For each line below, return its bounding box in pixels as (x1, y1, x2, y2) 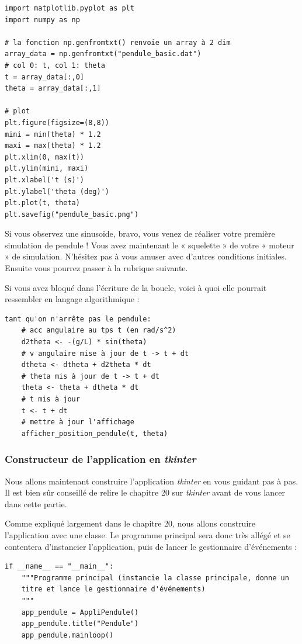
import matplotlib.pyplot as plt (5, 4, 134, 12)
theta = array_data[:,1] (5, 84, 101, 93)
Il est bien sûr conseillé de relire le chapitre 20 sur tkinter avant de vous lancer (5, 486, 285, 498)
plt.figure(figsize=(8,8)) (5, 118, 109, 127)
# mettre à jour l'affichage (21, 418, 134, 427)
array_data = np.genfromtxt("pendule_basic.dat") (5, 50, 202, 58)
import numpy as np (5, 15, 80, 24)
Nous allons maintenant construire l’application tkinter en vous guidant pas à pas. (5, 475, 298, 487)
